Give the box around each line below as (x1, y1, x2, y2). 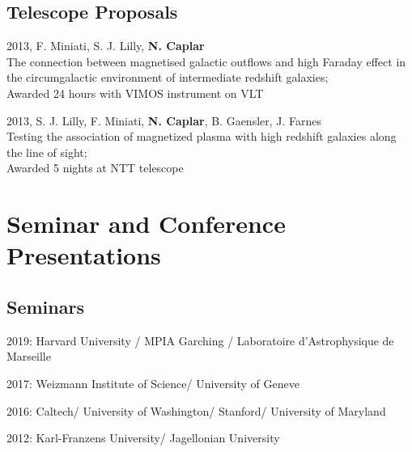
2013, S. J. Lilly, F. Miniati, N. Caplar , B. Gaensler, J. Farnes (6, 112, 322, 129)
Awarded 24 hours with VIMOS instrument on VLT (6, 84, 264, 101)
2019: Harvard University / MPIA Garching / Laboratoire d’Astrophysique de (6, 332, 394, 349)
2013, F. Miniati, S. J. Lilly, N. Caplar (6, 37, 205, 54)
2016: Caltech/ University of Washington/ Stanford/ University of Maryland (6, 402, 386, 419)
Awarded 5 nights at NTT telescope (6, 159, 184, 176)
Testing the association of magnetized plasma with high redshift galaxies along (6, 128, 397, 145)
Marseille (6, 348, 51, 365)
